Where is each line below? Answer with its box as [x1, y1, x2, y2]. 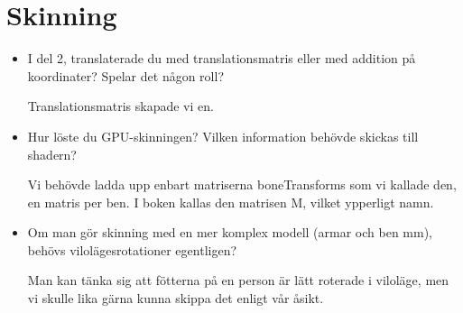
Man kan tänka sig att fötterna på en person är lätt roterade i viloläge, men [27, 271, 449, 290]
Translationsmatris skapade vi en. [27, 97, 214, 115]
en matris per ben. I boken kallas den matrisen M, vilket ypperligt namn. [27, 192, 434, 211]
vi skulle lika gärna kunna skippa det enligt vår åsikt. [27, 289, 324, 308]
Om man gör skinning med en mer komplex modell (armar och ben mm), [27, 223, 433, 242]
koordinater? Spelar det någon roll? [27, 66, 224, 85]
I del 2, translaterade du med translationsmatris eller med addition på [27, 49, 416, 68]
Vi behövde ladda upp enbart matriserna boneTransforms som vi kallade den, [27, 175, 457, 194]
